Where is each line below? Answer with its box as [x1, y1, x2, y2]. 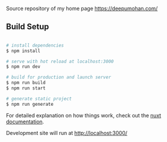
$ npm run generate [6, 101, 54, 107]
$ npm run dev [6, 64, 41, 70]
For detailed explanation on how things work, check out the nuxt [6, 112, 161, 119]
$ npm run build [6, 80, 46, 86]
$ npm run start [6, 85, 46, 91]
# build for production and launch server [6, 74, 111, 81]
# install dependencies [6, 42, 64, 49]
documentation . [6, 118, 45, 125]
